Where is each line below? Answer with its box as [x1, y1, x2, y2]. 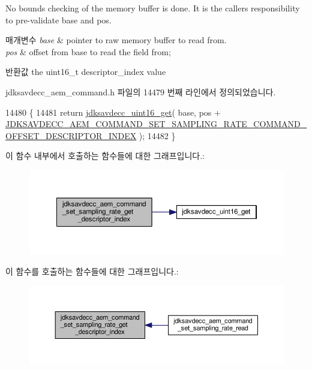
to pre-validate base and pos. [5, 13, 112, 26]
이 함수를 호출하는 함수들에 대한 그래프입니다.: [5, 264, 179, 277]
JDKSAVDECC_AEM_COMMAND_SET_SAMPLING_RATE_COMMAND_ [5, 118, 307, 130]
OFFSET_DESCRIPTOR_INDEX [5, 129, 137, 142]
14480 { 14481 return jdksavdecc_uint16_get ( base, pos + [5, 106, 221, 118]
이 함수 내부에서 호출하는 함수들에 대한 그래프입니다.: [5, 149, 205, 162]
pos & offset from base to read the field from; [5, 45, 171, 58]
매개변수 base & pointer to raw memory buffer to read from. [5, 34, 227, 46]
